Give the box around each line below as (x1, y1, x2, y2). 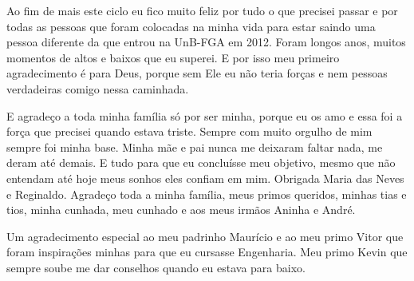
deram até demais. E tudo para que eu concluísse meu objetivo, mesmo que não (6, 154, 396, 171)
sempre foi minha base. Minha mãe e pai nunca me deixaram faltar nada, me (6, 138, 383, 155)
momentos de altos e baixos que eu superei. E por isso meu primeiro (6, 49, 340, 65)
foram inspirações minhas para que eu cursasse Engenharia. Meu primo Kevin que (6, 243, 408, 260)
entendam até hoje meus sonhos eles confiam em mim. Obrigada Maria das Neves (6, 169, 404, 186)
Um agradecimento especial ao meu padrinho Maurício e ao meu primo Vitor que (6, 228, 404, 244)
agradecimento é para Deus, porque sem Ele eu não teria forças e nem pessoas (6, 65, 388, 81)
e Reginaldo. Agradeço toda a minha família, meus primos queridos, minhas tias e (6, 185, 407, 202)
